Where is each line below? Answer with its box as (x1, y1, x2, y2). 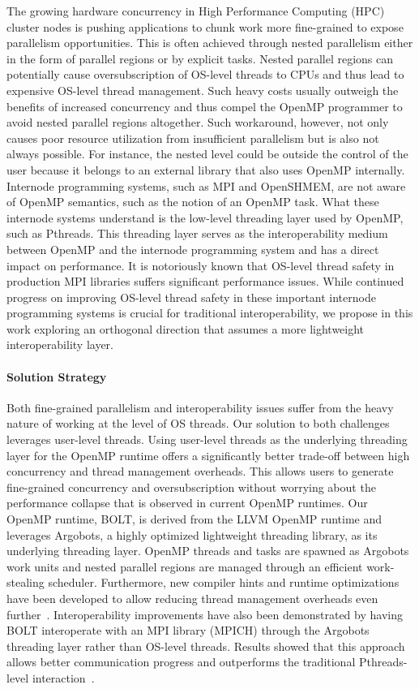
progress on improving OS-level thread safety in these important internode (6, 288, 376, 305)
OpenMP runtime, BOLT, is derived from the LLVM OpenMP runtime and (6, 510, 383, 528)
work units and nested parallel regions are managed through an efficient (6, 558, 363, 575)
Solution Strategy (6, 368, 107, 385)
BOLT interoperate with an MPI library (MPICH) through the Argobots (6, 622, 370, 639)
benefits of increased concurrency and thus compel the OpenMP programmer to (6, 97, 403, 114)
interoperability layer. (6, 336, 113, 353)
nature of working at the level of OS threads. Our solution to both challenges (6, 415, 390, 432)
